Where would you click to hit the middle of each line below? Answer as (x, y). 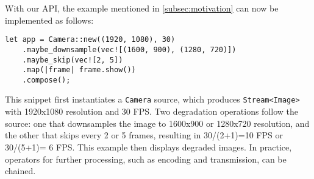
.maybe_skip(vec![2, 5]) (73, 60)
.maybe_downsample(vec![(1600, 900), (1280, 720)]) (129, 49)
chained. (20, 171)
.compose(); (46, 80)
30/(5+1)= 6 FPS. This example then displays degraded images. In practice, (148, 147)
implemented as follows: (49, 20)
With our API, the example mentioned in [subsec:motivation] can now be (142, 8)
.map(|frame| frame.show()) (79, 70)
